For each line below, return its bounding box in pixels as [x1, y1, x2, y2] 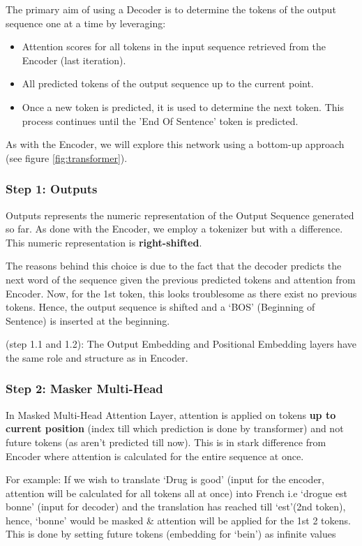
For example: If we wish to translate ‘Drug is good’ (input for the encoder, [6, 472, 325, 487]
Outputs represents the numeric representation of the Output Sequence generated [6, 207, 354, 222]
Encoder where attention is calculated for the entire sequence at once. [6, 448, 304, 463]
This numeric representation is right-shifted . [6, 235, 202, 249]
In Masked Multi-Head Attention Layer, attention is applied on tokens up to [6, 407, 336, 422]
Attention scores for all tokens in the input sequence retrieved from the [22, 39, 326, 54]
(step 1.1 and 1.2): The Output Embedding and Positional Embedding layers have [6, 337, 356, 351]
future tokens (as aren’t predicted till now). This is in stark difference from [6, 434, 326, 449]
